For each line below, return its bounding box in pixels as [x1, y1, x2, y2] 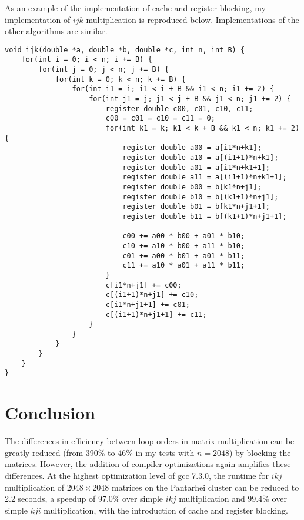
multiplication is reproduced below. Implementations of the [86, 13, 299, 25]
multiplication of [5, 481, 65, 493]
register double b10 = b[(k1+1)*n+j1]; [122, 192, 279, 201]
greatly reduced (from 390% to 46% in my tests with [5, 446, 195, 458]
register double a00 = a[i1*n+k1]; [122, 144, 262, 152]
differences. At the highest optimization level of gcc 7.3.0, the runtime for [5, 469, 269, 481]
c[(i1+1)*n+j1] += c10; [105, 291, 199, 299]
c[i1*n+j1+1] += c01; [105, 300, 190, 309]
